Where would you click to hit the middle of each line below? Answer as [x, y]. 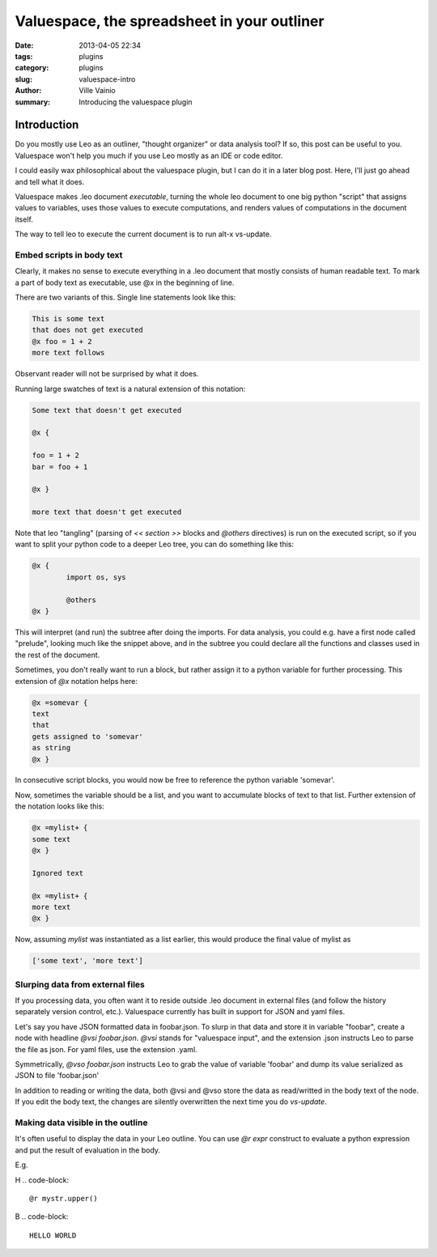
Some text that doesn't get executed [107, 410]
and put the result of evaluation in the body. [88, 1150]
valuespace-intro [107, 79]
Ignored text [58, 873]
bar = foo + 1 [60, 467]
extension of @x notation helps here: [76, 681]
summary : [33, 102]
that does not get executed [87, 330]
